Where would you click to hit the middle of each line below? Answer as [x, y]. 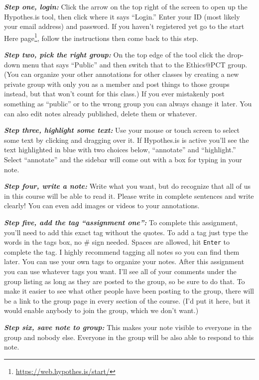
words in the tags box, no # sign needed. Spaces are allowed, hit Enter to [117, 242]
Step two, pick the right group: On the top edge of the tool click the [115, 55]
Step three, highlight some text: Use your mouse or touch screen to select [122, 130]
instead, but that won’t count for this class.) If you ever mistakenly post [114, 94]
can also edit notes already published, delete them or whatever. [101, 113]
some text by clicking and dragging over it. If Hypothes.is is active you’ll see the [127, 140]
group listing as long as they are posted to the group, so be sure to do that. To [125, 281]
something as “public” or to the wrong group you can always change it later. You [128, 103]
